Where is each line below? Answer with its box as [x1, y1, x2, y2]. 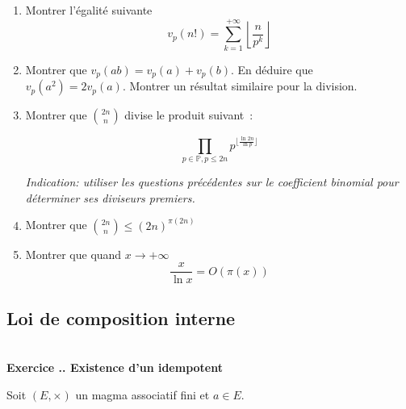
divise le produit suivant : [124, 106, 253, 123]
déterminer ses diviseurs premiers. [25, 189, 195, 206]
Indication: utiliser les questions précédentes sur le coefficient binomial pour [25, 173, 399, 190]
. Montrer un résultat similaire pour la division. [122, 77, 358, 94]
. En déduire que [230, 61, 313, 77]
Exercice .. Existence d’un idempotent [6, 359, 223, 376]
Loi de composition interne [6, 305, 236, 330]
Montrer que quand [25, 245, 122, 262]
